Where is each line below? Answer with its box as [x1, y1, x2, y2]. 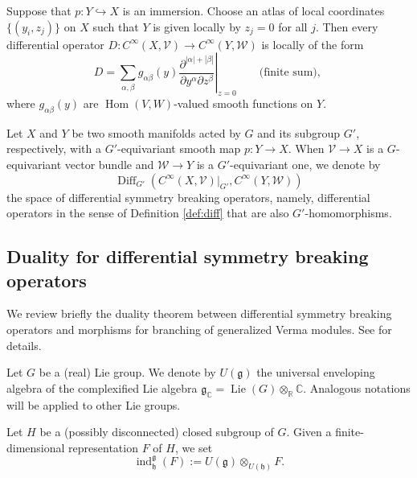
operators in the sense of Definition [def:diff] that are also [6, 204, 289, 221]
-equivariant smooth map [117, 140, 241, 157]
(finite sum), [259, 67, 321, 79]
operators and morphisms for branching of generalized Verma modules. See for [6, 320, 392, 337]
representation [68, 439, 138, 455]
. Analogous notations [303, 379, 411, 396]
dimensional [6, 439, 65, 455]
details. [6, 336, 42, 353]
